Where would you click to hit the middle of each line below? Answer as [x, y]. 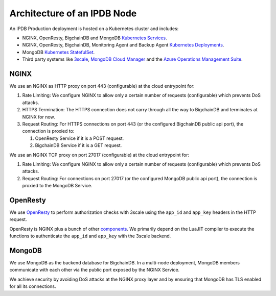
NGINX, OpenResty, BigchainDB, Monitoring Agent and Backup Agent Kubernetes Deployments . [123, 45]
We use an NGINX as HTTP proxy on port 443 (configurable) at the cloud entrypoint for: [102, 86]
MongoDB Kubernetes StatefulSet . [59, 52]
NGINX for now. [39, 117]
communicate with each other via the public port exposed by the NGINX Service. [95, 270]
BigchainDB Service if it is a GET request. [78, 145]
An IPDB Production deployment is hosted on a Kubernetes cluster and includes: [94, 29]
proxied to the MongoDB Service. [57, 186]
